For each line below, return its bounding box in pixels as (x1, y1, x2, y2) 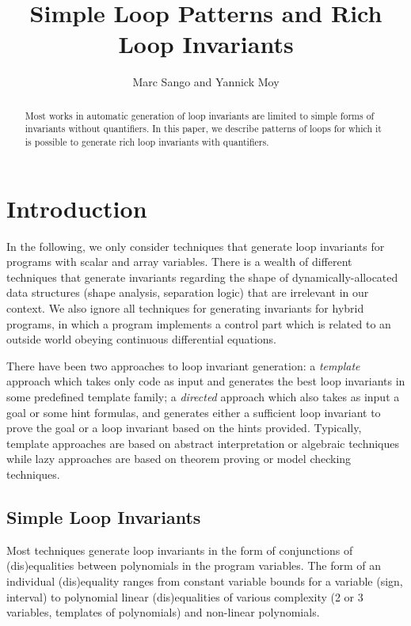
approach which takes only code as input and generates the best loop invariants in (6, 373, 405, 389)
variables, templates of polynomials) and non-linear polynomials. (6, 604, 320, 620)
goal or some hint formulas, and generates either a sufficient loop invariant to (6, 404, 381, 420)
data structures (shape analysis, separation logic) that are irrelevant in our (6, 284, 369, 301)
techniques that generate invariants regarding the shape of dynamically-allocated (6, 268, 398, 285)
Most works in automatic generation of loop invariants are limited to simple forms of (25, 108, 375, 122)
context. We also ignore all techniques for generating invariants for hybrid (6, 299, 364, 316)
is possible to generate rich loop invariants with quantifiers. (25, 135, 269, 149)
